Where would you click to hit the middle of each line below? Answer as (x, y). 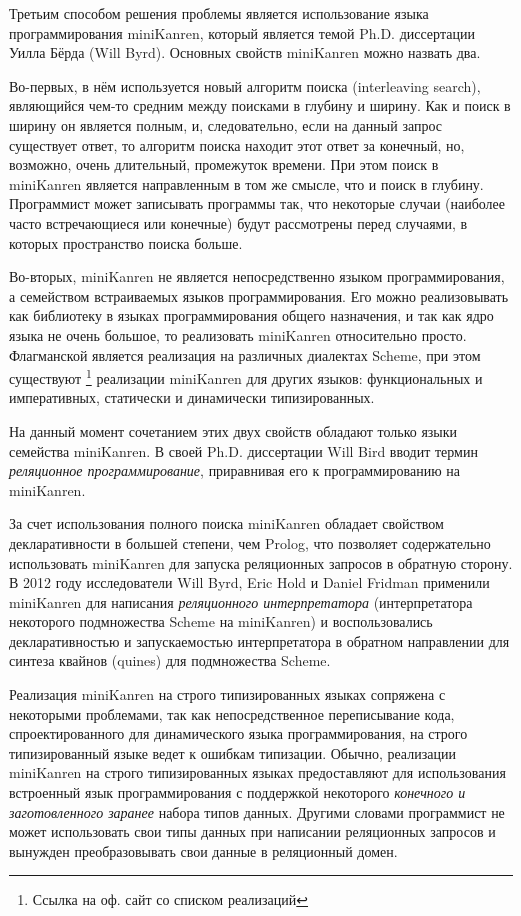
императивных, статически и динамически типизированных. (192, 397)
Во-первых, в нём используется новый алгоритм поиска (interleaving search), (245, 85)
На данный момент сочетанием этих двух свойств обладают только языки (233, 430)
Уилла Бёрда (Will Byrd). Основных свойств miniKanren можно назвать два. (245, 52)
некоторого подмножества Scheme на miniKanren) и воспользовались (221, 621)
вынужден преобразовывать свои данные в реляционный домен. (203, 850)
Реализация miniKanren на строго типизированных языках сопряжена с (227, 694)
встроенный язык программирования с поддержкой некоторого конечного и (237, 792)
